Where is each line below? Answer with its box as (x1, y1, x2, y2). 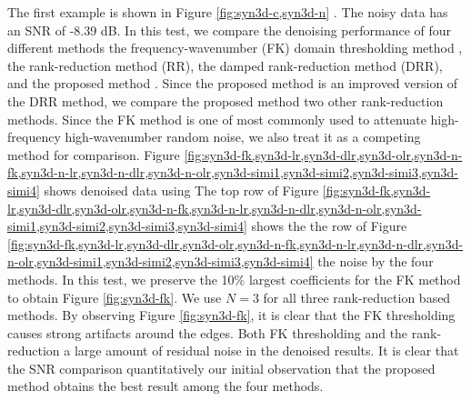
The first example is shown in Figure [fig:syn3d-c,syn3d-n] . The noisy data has (7, 3, 448, 21)
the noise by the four (317, 252, 434, 271)
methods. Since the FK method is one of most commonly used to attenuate (7, 109, 426, 128)
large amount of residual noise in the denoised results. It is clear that (74, 341, 459, 360)
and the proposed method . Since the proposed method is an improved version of (7, 74, 458, 93)
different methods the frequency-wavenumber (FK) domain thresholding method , (7, 38, 463, 57)
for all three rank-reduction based (263, 287, 451, 306)
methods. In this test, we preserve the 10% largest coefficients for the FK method (7, 269, 461, 288)
